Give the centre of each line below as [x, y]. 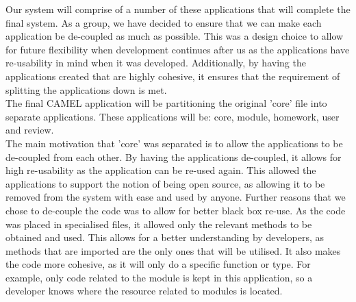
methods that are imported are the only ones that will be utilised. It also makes [173, 250]
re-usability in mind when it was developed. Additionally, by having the [156, 63]
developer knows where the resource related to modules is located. [144, 291]
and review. [30, 130]
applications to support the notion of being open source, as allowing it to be [165, 183]
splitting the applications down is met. [86, 89]
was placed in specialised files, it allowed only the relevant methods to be [159, 224]
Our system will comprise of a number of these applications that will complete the [178, 9]
